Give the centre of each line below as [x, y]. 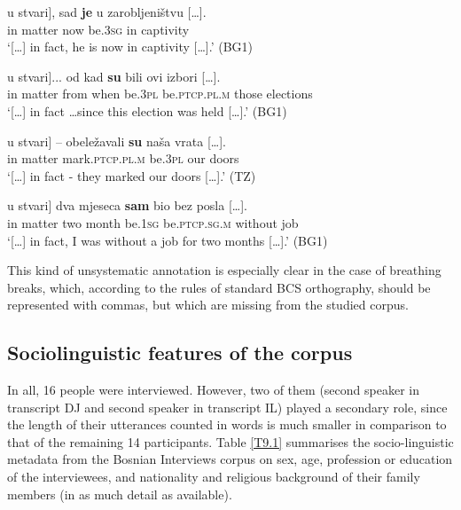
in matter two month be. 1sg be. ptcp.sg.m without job [153, 222]
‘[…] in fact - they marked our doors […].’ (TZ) [132, 175]
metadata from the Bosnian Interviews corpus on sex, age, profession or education [230, 459]
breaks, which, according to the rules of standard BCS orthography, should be [219, 287]
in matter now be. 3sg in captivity [98, 29]
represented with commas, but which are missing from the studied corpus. [208, 305]
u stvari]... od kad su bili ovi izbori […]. [114, 76]
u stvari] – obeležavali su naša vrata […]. [117, 141]
